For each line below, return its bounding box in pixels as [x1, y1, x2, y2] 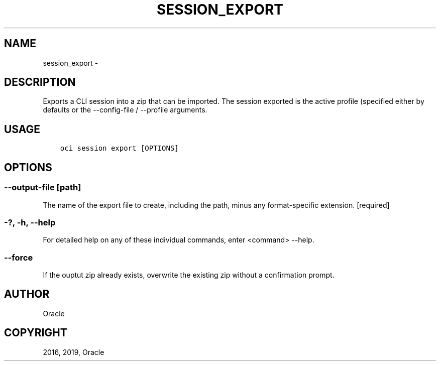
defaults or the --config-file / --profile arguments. [43, 105, 207, 114]
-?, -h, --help [4, 217, 56, 227]
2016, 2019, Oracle [43, 347, 104, 356]
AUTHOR [4, 288, 50, 301]
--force [4, 252, 33, 263]
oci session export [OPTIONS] [60, 144, 179, 153]
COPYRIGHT [4, 326, 67, 339]
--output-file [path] [4, 182, 81, 193]
